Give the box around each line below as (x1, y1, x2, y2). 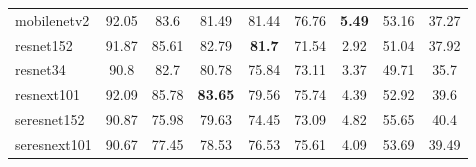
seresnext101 (15, 133, 92, 154)
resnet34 (15, 59, 66, 80)
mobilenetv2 (15, 9, 90, 30)
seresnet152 (15, 109, 85, 130)
